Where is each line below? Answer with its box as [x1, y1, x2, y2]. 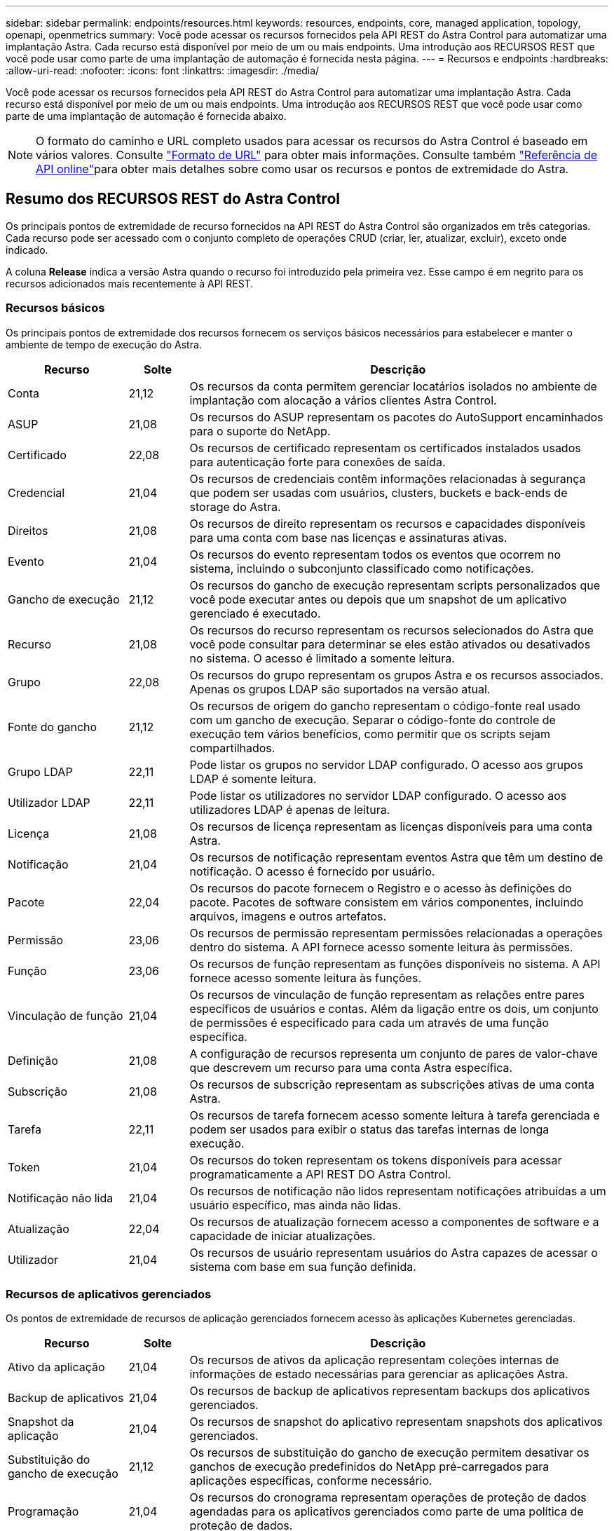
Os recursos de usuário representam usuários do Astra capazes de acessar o [189, 1245, 598, 1260]
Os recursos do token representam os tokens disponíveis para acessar [189, 1152, 562, 1167]
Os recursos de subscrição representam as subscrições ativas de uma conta [189, 1077, 595, 1091]
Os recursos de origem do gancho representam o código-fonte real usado [189, 698, 580, 713]
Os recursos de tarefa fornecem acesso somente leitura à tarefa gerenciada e [189, 1108, 600, 1122]
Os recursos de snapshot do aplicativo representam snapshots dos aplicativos [189, 1415, 603, 1429]
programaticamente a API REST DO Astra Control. [189, 1166, 451, 1181]
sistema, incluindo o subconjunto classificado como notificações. [189, 561, 534, 576]
